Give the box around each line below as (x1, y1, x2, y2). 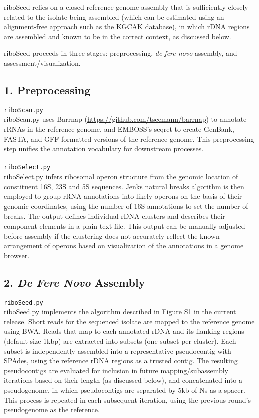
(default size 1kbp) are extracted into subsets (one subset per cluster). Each (4, 336, 236, 346)
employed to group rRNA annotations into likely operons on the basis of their (4, 191, 242, 201)
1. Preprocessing (4, 82, 91, 97)
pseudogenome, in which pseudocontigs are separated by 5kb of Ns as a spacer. (4, 385, 245, 395)
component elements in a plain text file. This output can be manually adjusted (4, 221, 245, 231)
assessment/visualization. (4, 57, 81, 68)
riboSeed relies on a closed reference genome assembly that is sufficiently (4, 2, 226, 12)
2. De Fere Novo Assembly (4, 274, 145, 290)
